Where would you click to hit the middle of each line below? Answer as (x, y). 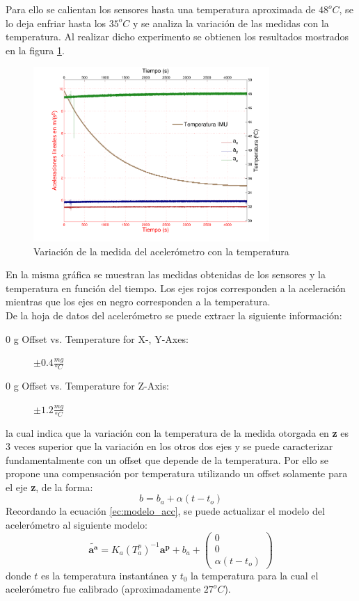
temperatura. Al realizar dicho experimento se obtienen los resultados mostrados (177, 37)
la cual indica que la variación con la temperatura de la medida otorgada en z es (177, 432)
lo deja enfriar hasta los (56, 23)
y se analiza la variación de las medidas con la (231, 23)
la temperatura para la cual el (255, 575)
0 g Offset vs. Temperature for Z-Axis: (87, 386)
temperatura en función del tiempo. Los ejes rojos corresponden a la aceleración (176, 288)
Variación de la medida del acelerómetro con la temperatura (161, 251)
